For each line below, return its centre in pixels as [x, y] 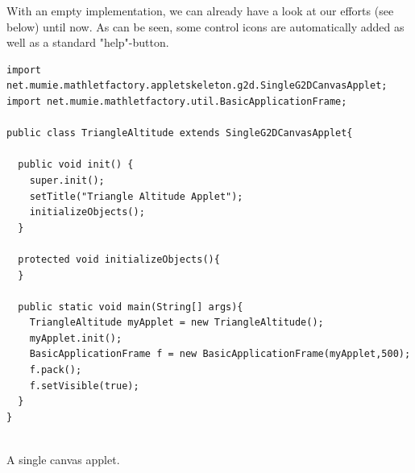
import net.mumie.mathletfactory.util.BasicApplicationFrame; [177, 101]
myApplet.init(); [76, 338]
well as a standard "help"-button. [88, 42]
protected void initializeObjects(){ [119, 259]
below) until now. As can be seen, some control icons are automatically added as [205, 26]
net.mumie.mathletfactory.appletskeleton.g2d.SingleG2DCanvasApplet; [197, 86]
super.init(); [67, 180]
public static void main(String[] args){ [131, 307]
